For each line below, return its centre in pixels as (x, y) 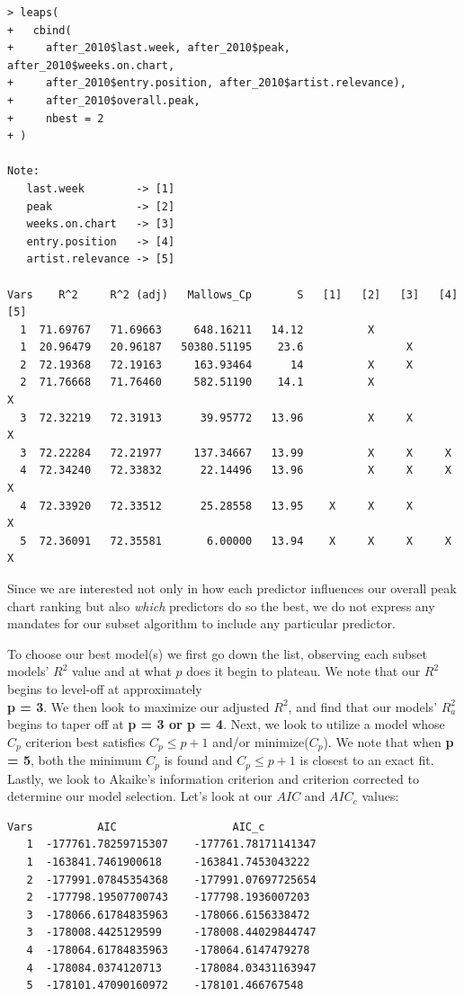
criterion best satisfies (85, 741)
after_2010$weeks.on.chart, (91, 65)
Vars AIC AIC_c (136, 827)
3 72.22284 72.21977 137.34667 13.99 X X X (236, 453)
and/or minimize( (261, 741)
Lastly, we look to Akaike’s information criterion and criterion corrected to (213, 778)
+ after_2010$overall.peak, (104, 100)
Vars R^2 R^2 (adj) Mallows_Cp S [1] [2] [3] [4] (233, 294)
